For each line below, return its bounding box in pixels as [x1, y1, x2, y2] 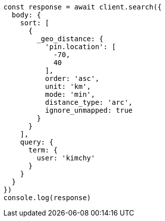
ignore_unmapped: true [45, 106, 133, 114]
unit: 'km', [45, 82, 91, 90]
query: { [20, 138, 54, 146]
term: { [28, 146, 58, 154]
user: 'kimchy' [37, 154, 95, 162]
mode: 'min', [45, 90, 95, 98]
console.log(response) [3, 194, 91, 202]
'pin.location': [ [45, 43, 116, 51]
